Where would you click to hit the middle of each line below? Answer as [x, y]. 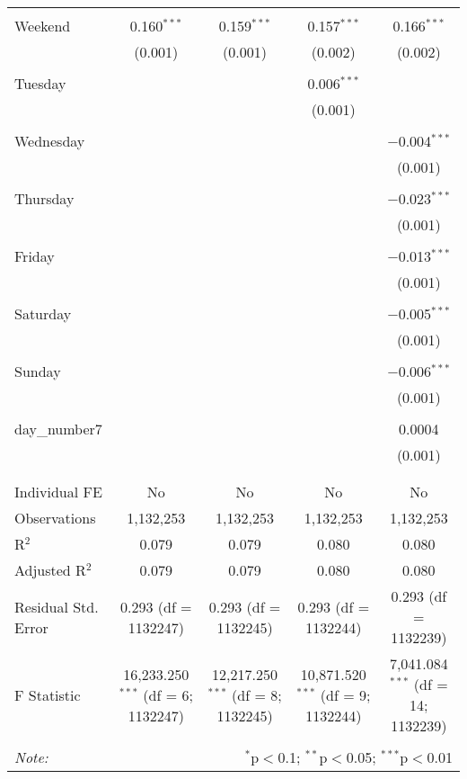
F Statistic [48, 694]
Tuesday [40, 83]
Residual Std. [57, 606]
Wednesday [50, 141]
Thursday [44, 198]
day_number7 [58, 429]
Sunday [38, 371]
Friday [35, 256]
